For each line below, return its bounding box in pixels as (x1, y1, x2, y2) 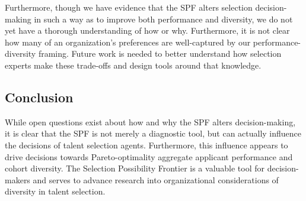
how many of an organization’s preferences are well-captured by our (5, 35, 251, 48)
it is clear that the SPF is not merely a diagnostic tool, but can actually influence (5, 127, 302, 140)
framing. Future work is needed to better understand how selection (38, 47, 282, 60)
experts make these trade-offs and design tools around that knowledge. (5, 59, 262, 71)
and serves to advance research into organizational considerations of (33, 173, 279, 186)
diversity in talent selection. (5, 185, 106, 197)
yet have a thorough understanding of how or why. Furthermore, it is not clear (5, 24, 290, 37)
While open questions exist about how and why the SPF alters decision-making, (5, 115, 296, 128)
